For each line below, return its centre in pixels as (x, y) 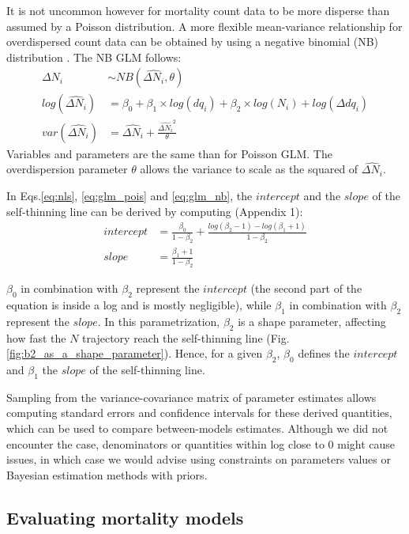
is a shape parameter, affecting (312, 321)
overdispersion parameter (67, 169)
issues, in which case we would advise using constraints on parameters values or (199, 459)
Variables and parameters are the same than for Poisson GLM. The (169, 153)
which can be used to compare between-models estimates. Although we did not (197, 428)
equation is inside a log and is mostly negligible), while (139, 305)
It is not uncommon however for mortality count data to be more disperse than (198, 10)
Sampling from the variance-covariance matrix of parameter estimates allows (191, 397)
